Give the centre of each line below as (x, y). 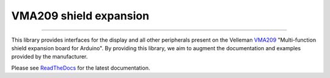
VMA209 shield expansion (80, 16)
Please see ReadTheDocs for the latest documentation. (81, 68)
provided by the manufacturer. (50, 57)
